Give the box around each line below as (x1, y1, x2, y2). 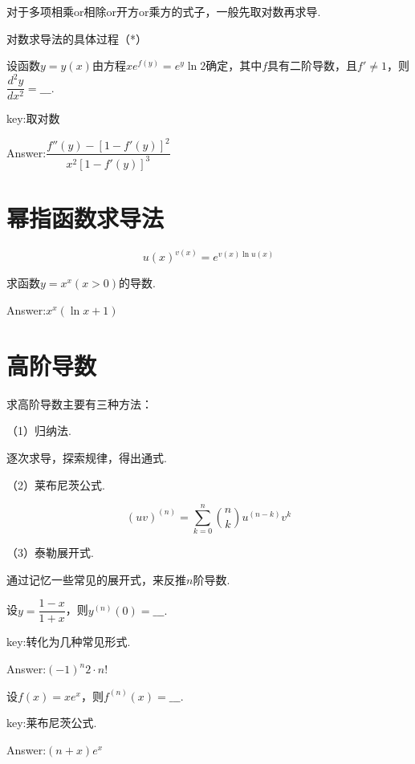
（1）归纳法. (6, 422, 71, 439)
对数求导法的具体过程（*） (6, 30, 147, 47)
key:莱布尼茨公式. (6, 714, 97, 731)
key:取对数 (6, 110, 60, 127)
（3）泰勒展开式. (6, 544, 94, 561)
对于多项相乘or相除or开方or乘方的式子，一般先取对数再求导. (6, 3, 321, 19)
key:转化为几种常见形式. (6, 633, 131, 650)
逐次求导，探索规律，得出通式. (6, 449, 167, 465)
